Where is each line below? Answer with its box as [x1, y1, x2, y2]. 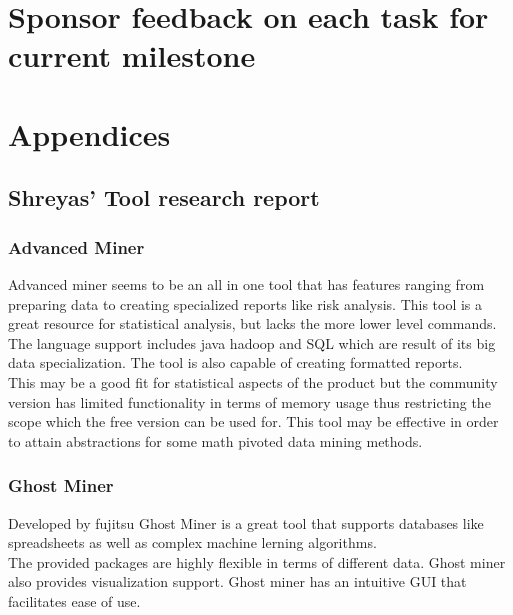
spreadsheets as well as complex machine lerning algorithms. [8, 532, 377, 553]
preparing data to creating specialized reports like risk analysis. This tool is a [8, 293, 483, 314]
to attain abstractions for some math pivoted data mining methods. [8, 430, 423, 451]
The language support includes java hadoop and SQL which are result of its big [8, 332, 496, 353]
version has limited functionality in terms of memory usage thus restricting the [8, 391, 491, 412]
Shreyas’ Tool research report [8, 182, 320, 213]
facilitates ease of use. [8, 590, 141, 611]
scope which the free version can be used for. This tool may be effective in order [8, 411, 499, 432]
